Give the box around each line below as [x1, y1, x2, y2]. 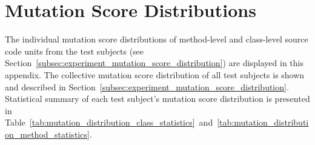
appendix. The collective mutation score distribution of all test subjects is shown [5, 68, 305, 81]
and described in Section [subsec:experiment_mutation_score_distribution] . [5, 80, 289, 93]
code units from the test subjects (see [5, 44, 144, 57]
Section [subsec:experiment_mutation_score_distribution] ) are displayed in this [5, 56, 304, 69]
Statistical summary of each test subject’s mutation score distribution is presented [5, 92, 310, 105]
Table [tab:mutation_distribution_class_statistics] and [5, 116, 213, 129]
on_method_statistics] [5, 127, 90, 140]
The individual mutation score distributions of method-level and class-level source [5, 33, 308, 46]
